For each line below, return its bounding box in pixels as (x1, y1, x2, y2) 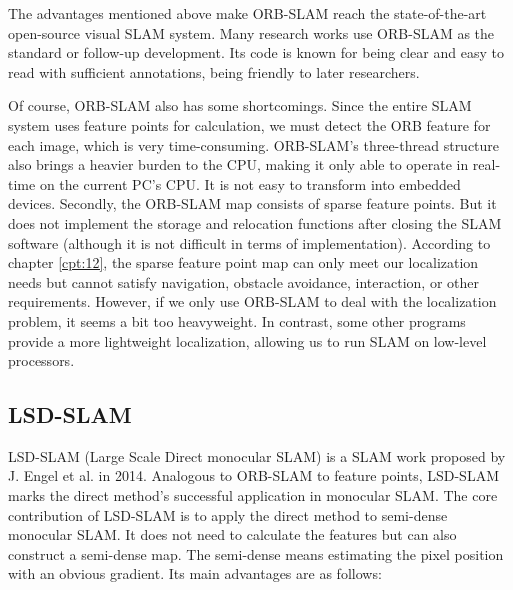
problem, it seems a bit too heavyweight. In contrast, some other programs (8, 310, 466, 331)
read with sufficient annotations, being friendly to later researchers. (8, 61, 420, 82)
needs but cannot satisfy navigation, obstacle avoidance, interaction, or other (8, 271, 480, 292)
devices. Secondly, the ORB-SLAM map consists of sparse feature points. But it (8, 193, 497, 214)
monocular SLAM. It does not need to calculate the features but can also (8, 524, 457, 545)
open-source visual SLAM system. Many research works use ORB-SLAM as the (8, 22, 495, 43)
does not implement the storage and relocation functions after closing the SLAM (8, 212, 502, 233)
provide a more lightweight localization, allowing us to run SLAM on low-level (8, 330, 487, 351)
